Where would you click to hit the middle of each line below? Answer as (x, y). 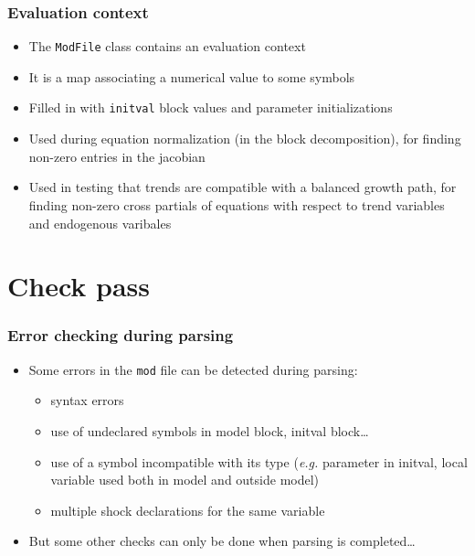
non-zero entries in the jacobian (117, 156)
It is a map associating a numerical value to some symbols (192, 76)
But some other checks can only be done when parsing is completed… (222, 541)
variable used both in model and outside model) (185, 480)
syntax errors (87, 400)
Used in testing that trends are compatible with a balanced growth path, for (243, 187)
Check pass (79, 286)
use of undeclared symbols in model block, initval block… (210, 430)
